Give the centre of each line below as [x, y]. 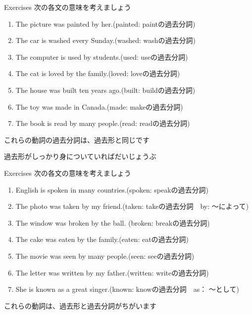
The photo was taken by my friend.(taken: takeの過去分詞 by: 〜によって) [132, 206]
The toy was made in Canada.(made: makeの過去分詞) [99, 106]
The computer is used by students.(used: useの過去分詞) [102, 57]
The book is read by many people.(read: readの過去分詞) [103, 123]
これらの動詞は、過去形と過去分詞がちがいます [80, 305]
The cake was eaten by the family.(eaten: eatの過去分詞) [102, 239]
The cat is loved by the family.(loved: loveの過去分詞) [98, 73]
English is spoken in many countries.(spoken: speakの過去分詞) [112, 189]
